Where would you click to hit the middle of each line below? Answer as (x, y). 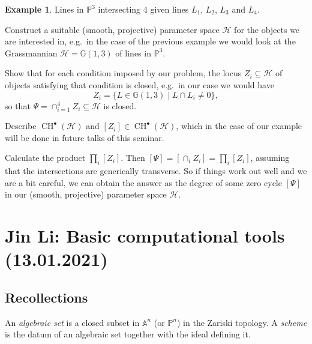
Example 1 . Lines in (44, 9)
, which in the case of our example (239, 126)
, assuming (270, 158)
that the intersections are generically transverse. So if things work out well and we (156, 171)
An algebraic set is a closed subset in (72, 322)
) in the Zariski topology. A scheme (242, 322)
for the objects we (267, 29)
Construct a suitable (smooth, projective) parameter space (112, 29)
